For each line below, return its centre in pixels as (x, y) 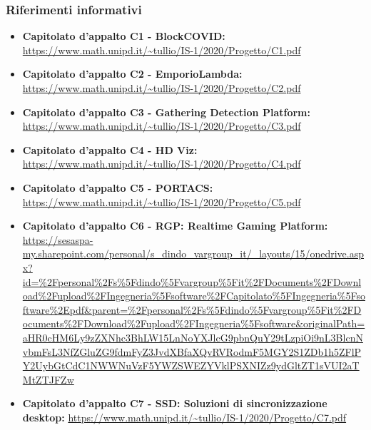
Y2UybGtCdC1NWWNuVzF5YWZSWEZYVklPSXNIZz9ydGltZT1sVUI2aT (191, 365)
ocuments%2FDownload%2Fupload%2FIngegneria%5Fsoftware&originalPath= (194, 323)
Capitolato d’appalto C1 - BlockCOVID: (124, 36)
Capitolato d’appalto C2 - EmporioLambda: (132, 74)
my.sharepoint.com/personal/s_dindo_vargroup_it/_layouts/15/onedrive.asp (193, 254)
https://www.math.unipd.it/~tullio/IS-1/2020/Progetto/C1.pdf (162, 50)
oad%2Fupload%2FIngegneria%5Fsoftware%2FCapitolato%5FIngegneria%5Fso (194, 296)
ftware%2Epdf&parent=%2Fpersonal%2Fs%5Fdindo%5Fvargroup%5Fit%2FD (192, 309)
